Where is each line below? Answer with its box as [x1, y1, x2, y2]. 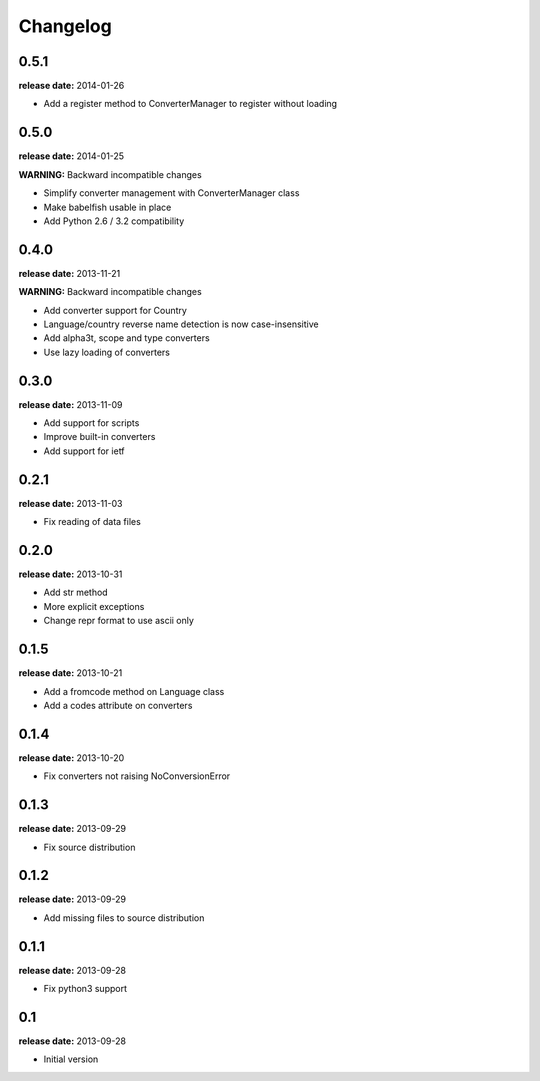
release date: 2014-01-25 [18, 150, 125, 162]
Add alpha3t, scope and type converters [43, 332, 210, 344]
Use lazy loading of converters [43, 346, 170, 358]
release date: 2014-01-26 [18, 80, 125, 92]
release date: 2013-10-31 [18, 568, 123, 580]
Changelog [18, 15, 112, 37]
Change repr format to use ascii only [43, 615, 195, 627]
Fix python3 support [43, 983, 127, 995]
